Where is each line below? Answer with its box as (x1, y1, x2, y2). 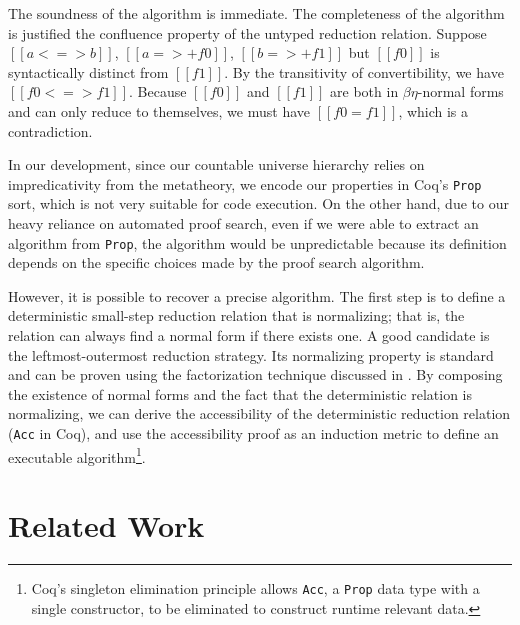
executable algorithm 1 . (8, 443, 146, 467)
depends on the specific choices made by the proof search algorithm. (8, 252, 425, 273)
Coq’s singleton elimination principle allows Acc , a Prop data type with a (31, 578, 480, 599)
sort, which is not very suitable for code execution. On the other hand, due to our (8, 193, 509, 214)
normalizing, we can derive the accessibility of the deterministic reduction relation (8, 403, 511, 424)
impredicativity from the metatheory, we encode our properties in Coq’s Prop (8, 173, 482, 194)
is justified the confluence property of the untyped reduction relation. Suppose (8, 22, 487, 43)
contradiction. (8, 120, 93, 141)
